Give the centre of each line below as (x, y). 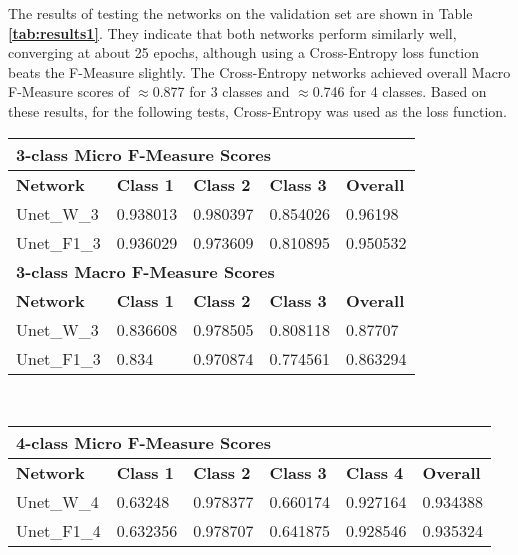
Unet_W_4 (57, 502)
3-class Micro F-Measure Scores (143, 154)
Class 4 (375, 473)
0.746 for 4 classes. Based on (399, 91)
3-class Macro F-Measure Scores (145, 271)
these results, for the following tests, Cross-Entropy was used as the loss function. (258, 110)
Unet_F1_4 (58, 531)
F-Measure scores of (69, 91)
